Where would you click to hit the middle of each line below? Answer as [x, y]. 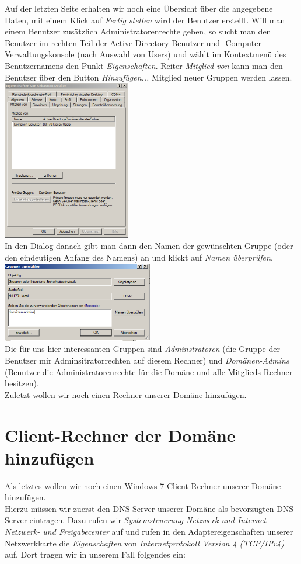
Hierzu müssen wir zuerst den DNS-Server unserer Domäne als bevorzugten [139, 508]
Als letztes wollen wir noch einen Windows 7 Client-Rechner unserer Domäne [143, 485]
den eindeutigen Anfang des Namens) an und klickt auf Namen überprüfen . [139, 257]
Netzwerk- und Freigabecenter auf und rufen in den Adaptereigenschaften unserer [149, 532]
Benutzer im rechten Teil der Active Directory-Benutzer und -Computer [133, 42]
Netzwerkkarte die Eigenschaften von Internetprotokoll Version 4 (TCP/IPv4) [145, 543]
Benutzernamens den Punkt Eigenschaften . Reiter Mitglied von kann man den [144, 65]
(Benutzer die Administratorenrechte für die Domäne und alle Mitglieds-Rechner [149, 371]
